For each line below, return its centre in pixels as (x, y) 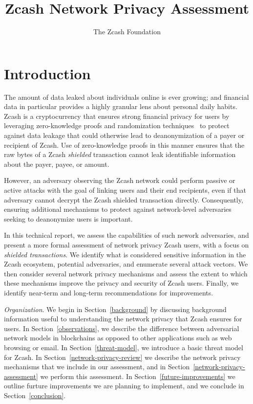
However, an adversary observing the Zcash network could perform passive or (120, 180)
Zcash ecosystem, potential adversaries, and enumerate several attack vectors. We (126, 264)
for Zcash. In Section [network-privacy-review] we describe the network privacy (122, 357)
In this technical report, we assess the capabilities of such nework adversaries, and (126, 235)
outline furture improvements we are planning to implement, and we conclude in (124, 386)
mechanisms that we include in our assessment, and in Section (97, 367)
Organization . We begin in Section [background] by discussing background (115, 309)
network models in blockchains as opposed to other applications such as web (118, 338)
